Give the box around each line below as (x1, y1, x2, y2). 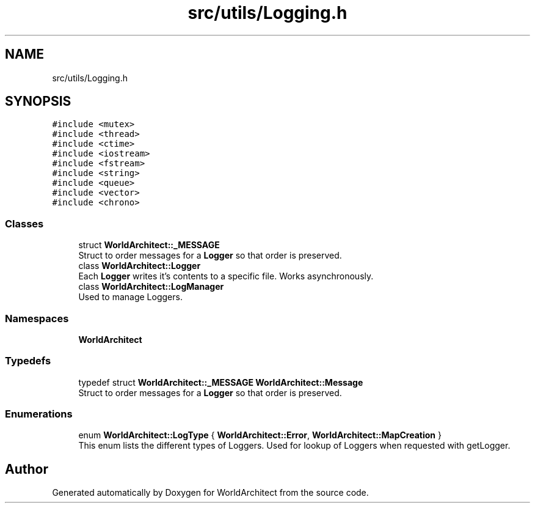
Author (5, 461, 48, 477)
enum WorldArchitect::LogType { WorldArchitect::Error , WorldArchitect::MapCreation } (78, 430, 442, 441)
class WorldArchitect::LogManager (78, 281, 224, 292)
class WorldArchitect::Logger (78, 260, 201, 271)
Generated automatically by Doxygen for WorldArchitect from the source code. (52, 487, 369, 498)
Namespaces (5, 312, 69, 325)
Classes (5, 217, 44, 230)
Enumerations (5, 408, 73, 421)
